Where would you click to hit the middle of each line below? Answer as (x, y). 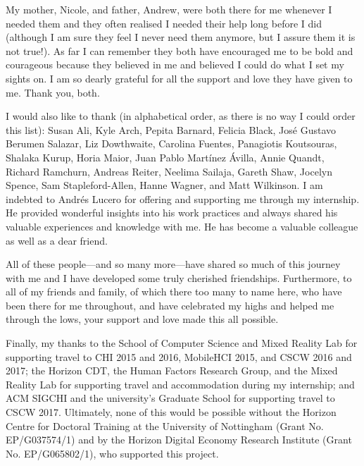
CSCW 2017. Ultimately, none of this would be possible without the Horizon (171, 412)
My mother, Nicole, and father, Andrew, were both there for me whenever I (169, 9)
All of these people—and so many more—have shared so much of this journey (173, 264)
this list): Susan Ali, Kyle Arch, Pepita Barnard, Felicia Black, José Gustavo (171, 129)
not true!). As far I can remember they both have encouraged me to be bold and (180, 50)
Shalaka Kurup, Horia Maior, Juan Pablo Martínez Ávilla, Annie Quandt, (165, 157)
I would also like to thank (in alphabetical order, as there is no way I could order (181, 116)
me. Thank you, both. (53, 92)
